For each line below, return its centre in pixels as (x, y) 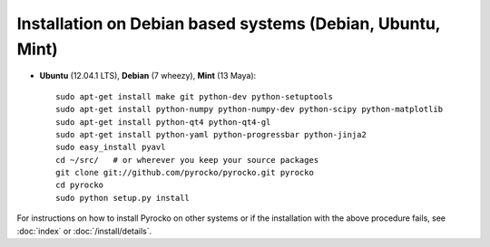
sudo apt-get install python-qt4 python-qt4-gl (163, 122)
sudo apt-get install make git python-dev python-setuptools (194, 96)
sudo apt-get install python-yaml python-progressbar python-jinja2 (211, 134)
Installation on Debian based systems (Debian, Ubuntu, (229, 24)
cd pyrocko (80, 185)
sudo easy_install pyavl (111, 147)
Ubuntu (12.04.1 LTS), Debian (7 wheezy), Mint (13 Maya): (148, 76)
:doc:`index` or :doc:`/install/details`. (84, 231)
